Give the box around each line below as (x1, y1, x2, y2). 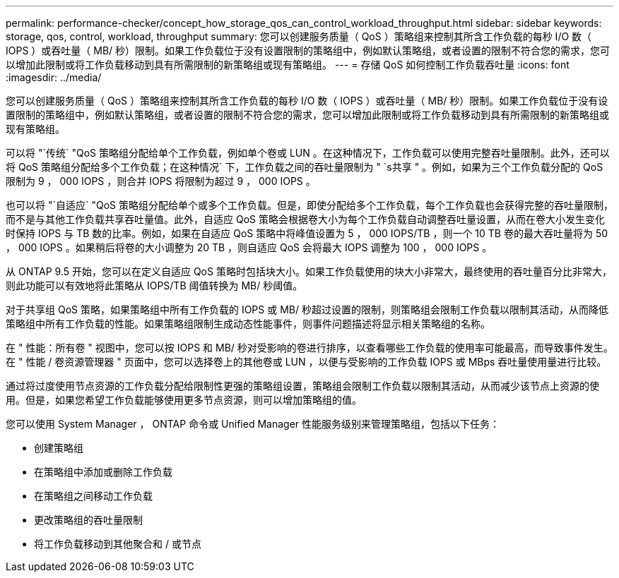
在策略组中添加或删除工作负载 (34, 466, 172, 478)
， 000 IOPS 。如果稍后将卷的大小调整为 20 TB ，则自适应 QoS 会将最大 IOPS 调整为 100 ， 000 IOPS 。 (6, 241, 493, 253)
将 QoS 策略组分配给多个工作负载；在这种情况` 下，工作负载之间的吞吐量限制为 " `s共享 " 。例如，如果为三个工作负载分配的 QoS (6, 161, 603, 173)
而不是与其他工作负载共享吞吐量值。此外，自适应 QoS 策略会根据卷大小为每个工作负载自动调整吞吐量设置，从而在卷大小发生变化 (6, 213, 605, 225)
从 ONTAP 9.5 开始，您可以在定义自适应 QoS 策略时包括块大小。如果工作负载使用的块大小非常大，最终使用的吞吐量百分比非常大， (6, 265, 612, 277)
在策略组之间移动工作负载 (34, 490, 153, 502)
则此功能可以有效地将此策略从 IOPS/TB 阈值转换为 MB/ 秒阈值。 (6, 279, 303, 291)
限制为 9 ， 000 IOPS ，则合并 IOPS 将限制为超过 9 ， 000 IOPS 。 (6, 175, 316, 187)
